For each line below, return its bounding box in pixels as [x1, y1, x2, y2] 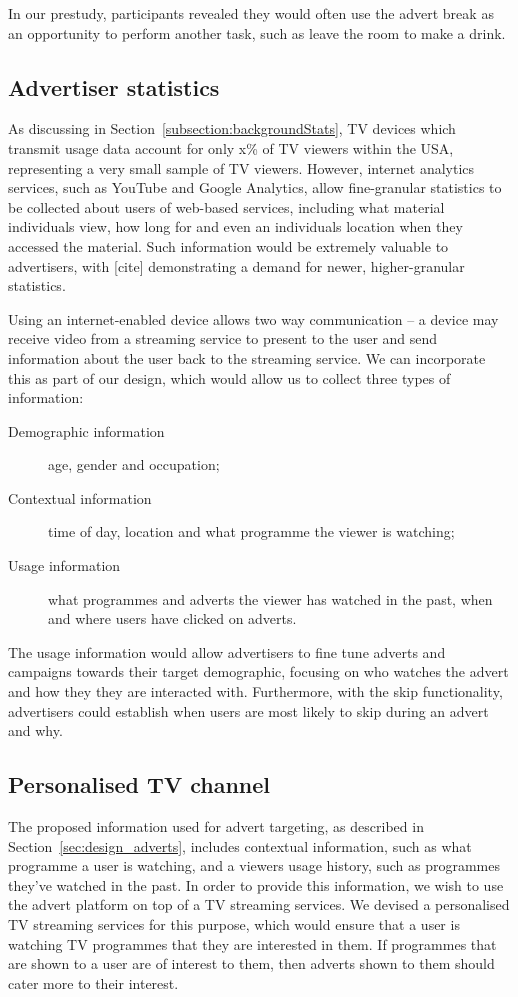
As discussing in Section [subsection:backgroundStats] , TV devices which [8, 118, 456, 139]
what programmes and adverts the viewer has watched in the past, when [48, 588, 493, 609]
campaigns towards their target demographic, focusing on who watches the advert [8, 661, 509, 682]
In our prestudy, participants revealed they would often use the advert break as [8, 3, 494, 23]
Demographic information [8, 420, 165, 441]
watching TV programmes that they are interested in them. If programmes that [8, 933, 497, 954]
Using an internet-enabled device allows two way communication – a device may [8, 308, 499, 329]
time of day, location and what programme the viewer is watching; [48, 521, 455, 542]
